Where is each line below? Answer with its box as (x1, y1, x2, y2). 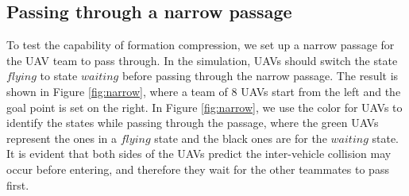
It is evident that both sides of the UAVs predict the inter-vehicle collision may (6, 145, 392, 162)
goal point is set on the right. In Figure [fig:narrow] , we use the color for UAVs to (6, 98, 403, 115)
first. (6, 176, 29, 193)
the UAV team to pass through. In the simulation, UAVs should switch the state (6, 52, 398, 68)
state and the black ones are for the (154, 129, 327, 146)
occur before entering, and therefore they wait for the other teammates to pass (6, 160, 389, 177)
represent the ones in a (6, 129, 118, 146)
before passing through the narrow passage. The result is (122, 67, 399, 84)
